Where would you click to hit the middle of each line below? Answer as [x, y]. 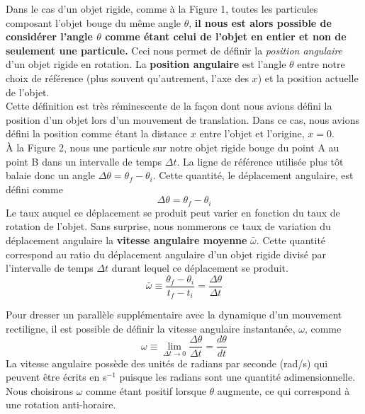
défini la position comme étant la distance [97, 133]
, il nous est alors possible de [260, 22]
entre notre [321, 64]
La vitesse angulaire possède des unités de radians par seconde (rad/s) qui [167, 363]
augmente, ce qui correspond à [283, 390]
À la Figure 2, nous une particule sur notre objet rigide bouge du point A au [173, 147]
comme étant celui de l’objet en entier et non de [226, 36]
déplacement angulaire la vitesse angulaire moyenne [127, 240]
